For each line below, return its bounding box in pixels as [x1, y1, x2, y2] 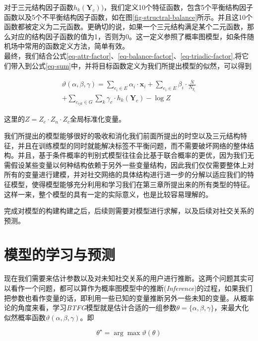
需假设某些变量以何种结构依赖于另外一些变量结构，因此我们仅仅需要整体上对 [4, 159, 254, 170]
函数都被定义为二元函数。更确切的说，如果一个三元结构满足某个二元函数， [4, 21, 247, 32]
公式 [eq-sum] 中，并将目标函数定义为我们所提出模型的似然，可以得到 [31, 60, 252, 70]
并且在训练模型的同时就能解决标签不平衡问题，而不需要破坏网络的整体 [17, 140, 247, 150]
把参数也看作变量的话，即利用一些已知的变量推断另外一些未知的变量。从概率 [4, 292, 254, 303]
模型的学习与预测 [4, 244, 116, 265]
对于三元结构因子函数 [4, 2, 73, 12]
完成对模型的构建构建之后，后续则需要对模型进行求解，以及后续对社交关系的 [4, 205, 254, 216]
